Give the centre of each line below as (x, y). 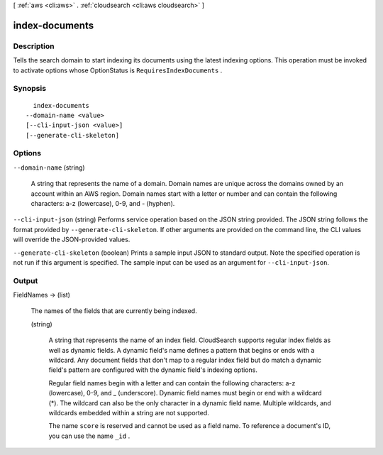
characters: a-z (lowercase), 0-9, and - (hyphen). (103, 203)
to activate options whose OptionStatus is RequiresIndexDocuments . (118, 70)
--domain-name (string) (49, 168)
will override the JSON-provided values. (72, 240)
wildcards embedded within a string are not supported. (129, 412)
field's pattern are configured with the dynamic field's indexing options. (153, 370)
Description (34, 46)
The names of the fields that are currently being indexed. (114, 311)
